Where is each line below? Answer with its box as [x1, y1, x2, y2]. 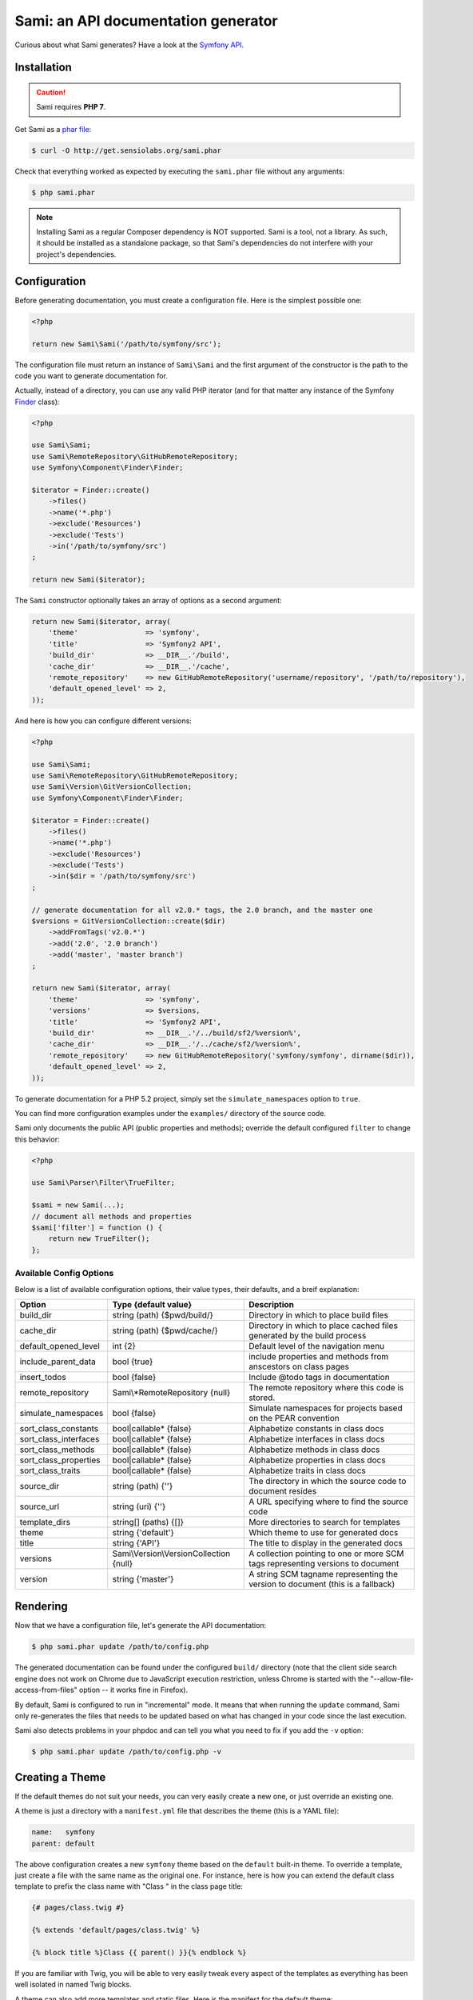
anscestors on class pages [248, 1361, 350, 1372]
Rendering [14, 1600, 68, 1614]
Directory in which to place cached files [248, 1320, 399, 1331]
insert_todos [19, 1371, 67, 1382]
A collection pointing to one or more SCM [248, 1548, 404, 1559]
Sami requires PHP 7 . [36, 102, 106, 112]
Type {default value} [112, 1298, 193, 1310]
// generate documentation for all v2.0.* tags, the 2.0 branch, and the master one [31, 905, 373, 914]
